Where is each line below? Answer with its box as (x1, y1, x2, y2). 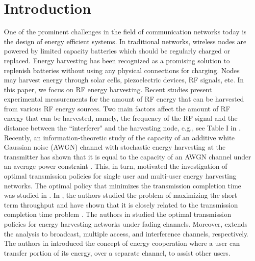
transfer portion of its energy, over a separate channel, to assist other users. (4, 247, 230, 258)
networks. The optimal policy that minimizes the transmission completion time (4, 180, 241, 190)
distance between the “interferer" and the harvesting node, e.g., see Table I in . (4, 123, 241, 133)
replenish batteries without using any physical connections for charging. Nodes (4, 65, 240, 75)
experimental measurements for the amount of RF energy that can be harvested (4, 94, 244, 104)
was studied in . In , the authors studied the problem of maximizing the (4, 190, 220, 200)
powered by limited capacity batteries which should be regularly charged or (4, 46, 230, 56)
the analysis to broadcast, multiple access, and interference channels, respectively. (4, 228, 249, 238)
